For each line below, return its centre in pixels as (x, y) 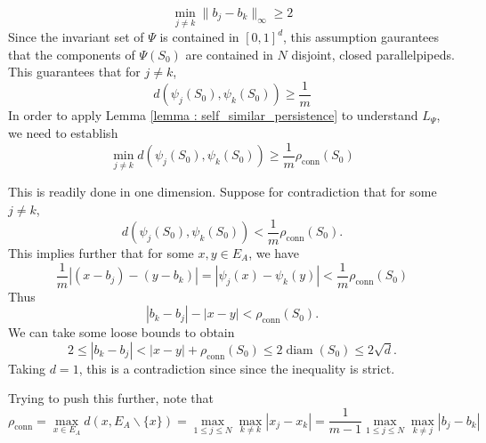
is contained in (199, 37)
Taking (27, 368)
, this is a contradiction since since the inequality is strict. (237, 368)
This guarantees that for (74, 72)
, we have (274, 253)
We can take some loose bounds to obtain (121, 332)
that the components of (72, 54)
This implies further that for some (101, 253)
